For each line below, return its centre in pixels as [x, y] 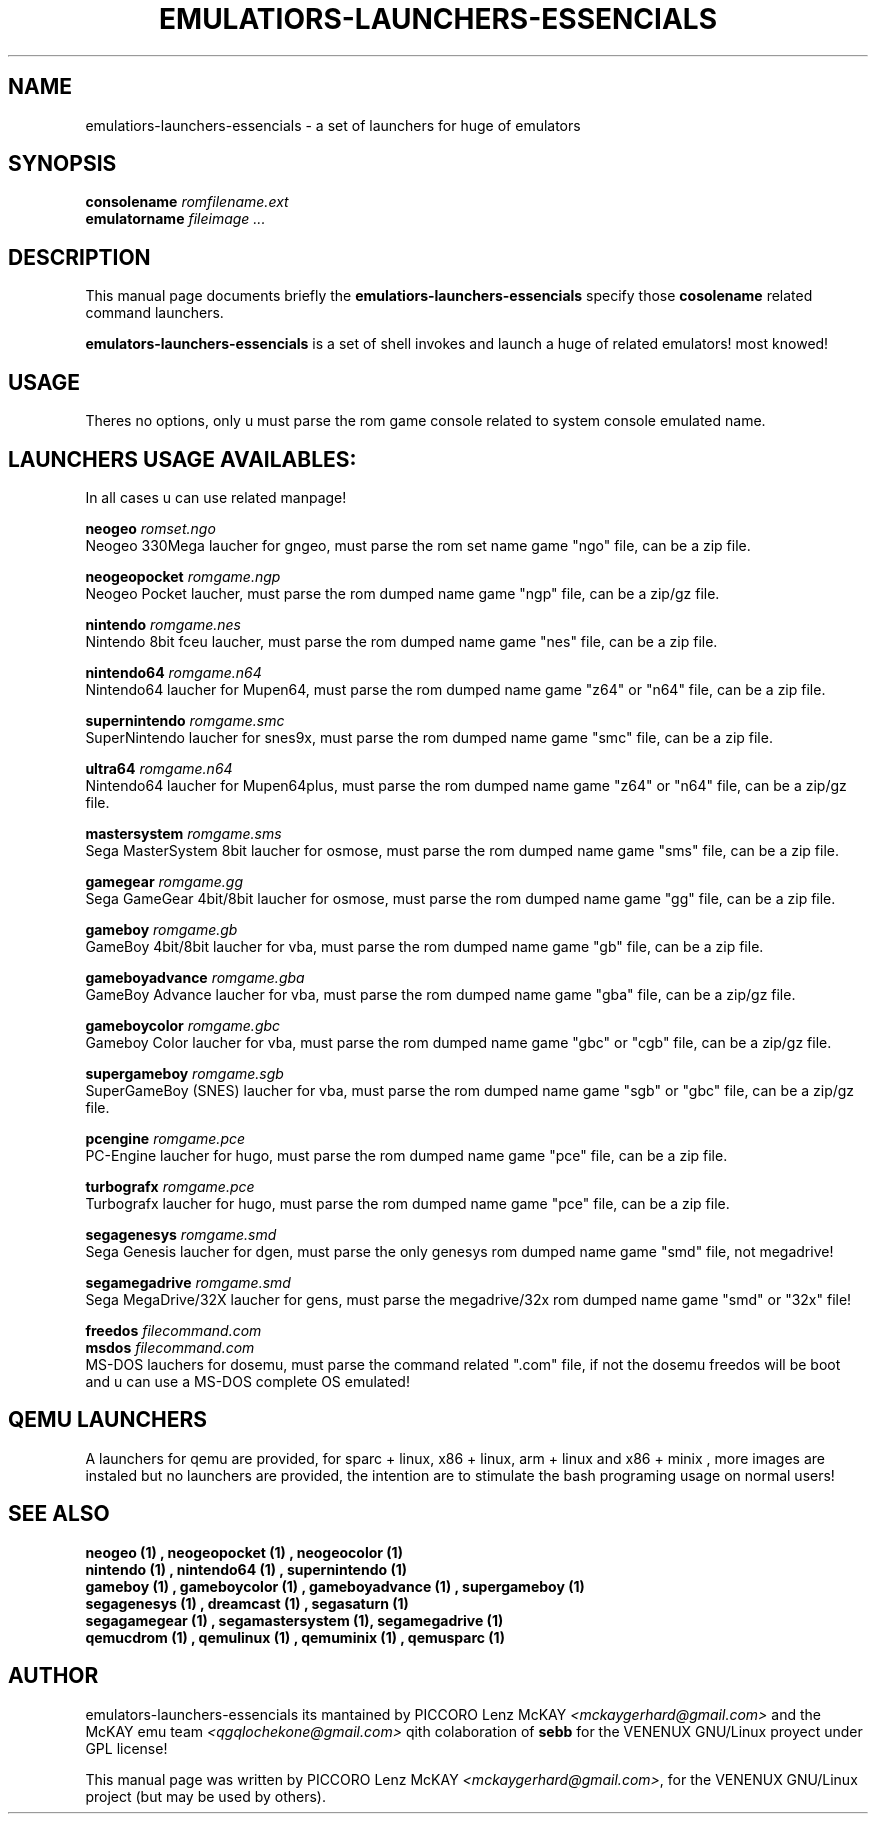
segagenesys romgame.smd [181, 1234]
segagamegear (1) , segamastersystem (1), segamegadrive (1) [294, 1620]
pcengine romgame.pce [165, 1138]
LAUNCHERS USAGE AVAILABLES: [182, 459]
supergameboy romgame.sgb [184, 1073]
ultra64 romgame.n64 [159, 768]
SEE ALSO [59, 1514]
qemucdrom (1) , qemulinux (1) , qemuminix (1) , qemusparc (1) [295, 1637]
